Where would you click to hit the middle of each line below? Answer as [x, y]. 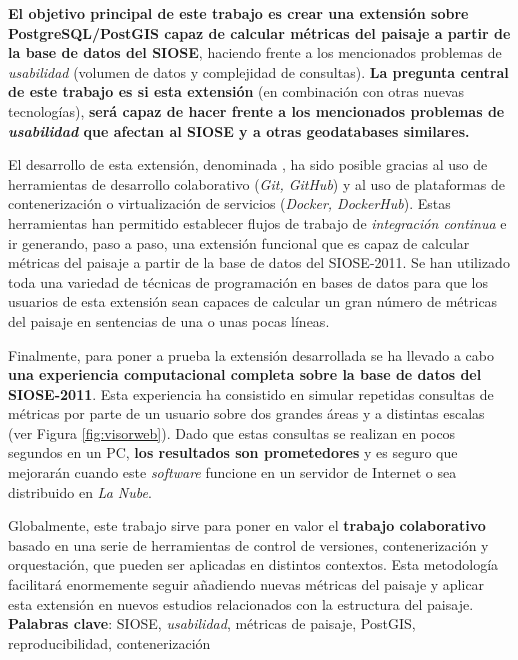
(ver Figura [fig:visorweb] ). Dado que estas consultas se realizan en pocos [232, 432]
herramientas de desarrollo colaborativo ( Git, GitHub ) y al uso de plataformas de [256, 183]
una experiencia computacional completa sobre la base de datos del [245, 374]
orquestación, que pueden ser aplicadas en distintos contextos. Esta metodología [253, 564]
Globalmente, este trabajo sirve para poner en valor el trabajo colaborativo [247, 525]
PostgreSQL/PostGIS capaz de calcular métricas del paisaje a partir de [259, 32]
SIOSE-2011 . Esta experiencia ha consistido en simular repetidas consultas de [251, 393]
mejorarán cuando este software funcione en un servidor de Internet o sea [232, 472]
